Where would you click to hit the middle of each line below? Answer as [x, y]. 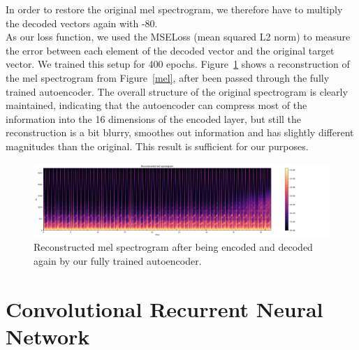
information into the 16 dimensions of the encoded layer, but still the [154, 118]
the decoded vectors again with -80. [82, 23]
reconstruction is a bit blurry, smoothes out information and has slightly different [180, 132]
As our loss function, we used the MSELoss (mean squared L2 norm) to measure [178, 37]
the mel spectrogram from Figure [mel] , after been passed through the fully [168, 77]
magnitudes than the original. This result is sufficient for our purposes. [157, 146]
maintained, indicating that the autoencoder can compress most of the [156, 105]
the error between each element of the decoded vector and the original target [170, 50]
